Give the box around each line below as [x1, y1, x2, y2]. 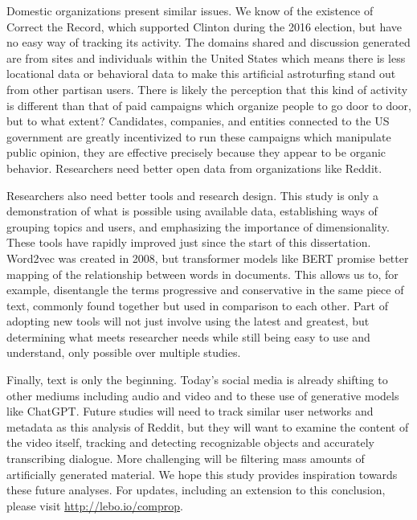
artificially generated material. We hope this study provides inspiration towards [6, 465, 398, 482]
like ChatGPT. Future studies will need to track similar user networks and [6, 403, 374, 420]
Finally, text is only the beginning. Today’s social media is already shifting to [6, 371, 388, 388]
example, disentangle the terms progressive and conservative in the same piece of [6, 281, 404, 298]
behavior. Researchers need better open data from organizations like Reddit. [6, 159, 382, 176]
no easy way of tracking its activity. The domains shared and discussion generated [6, 34, 411, 51]
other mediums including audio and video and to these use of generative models [6, 387, 399, 403]
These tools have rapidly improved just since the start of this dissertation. [6, 234, 371, 251]
